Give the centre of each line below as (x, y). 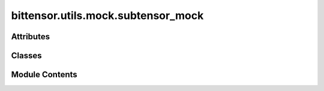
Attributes (31, 37)
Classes (26, 56)
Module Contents (44, 75)
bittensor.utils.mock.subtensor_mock (107, 15)
